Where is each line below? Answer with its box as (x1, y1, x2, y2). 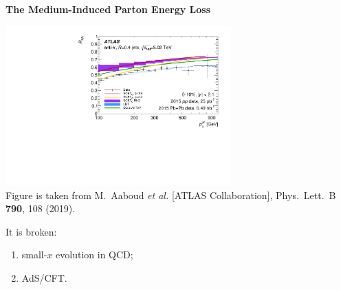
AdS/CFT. (21, 271, 67, 285)
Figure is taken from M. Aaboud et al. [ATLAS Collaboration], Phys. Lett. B (5, 187, 336, 202)
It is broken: (5, 224, 57, 238)
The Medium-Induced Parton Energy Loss (5, 2, 211, 16)
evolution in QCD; (56, 247, 133, 262)
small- (21, 247, 47, 262)
